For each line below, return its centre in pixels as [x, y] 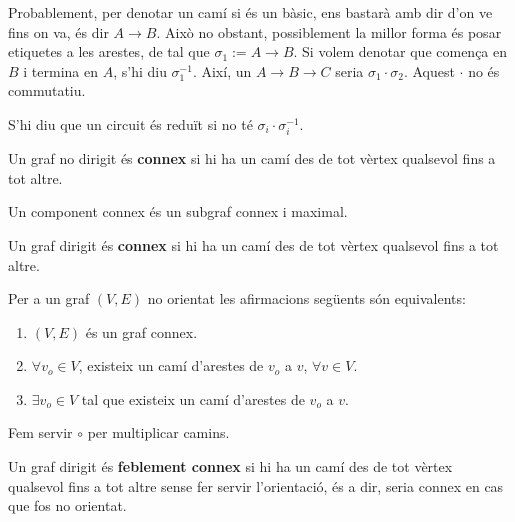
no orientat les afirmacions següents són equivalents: [306, 298]
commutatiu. [47, 90]
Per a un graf [49, 298]
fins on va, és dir [58, 31]
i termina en [61, 70]
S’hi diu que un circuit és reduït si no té [130, 123]
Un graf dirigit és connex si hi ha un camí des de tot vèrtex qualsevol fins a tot [253, 244]
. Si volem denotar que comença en [400, 51]
